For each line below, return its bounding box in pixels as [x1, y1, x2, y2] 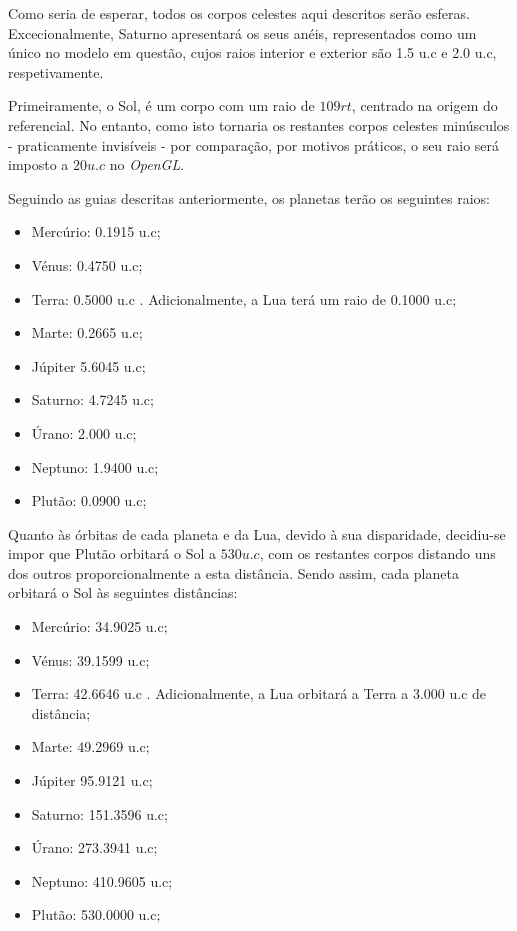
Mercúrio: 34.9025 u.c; [31, 616, 168, 637]
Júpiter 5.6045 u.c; [31, 355, 146, 376]
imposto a [8, 154, 69, 175]
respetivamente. [8, 61, 104, 82]
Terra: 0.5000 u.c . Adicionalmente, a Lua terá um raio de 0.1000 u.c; [31, 288, 457, 309]
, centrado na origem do [351, 95, 498, 116]
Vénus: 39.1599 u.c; [31, 649, 150, 670]
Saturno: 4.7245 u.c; [31, 389, 154, 410]
